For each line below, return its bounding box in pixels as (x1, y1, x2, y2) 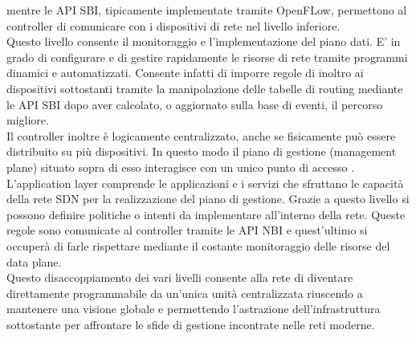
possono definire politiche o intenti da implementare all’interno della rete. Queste (6, 206, 406, 222)
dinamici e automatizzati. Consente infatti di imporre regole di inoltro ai (6, 64, 364, 81)
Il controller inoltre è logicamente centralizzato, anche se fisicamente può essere (6, 127, 396, 144)
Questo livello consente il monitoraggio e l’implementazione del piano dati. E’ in (6, 33, 401, 50)
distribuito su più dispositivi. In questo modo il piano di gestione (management (6, 143, 397, 160)
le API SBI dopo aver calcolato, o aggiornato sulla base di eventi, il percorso (6, 96, 383, 112)
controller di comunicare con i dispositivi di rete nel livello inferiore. (6, 17, 341, 34)
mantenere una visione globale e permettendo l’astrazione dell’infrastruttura (6, 300, 381, 317)
